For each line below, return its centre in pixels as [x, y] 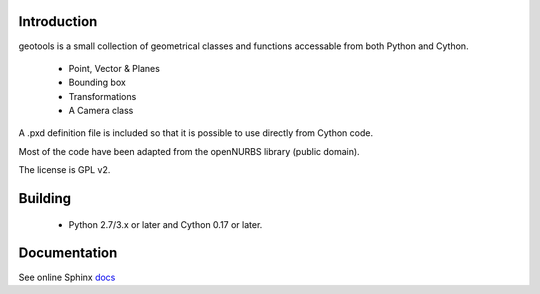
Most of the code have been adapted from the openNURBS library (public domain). [189, 151]
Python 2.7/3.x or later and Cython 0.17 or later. [165, 224]
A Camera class [101, 111]
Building [45, 198]
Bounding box [97, 82]
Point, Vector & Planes [114, 68]
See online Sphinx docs [67, 277]
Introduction [58, 21]
